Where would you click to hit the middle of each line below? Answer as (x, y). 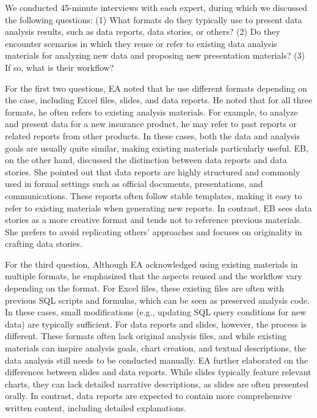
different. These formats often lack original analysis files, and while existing (146, 336)
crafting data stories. (44, 244)
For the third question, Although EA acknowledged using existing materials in (151, 264)
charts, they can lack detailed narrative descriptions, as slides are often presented (157, 383)
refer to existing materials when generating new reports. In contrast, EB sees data (158, 207)
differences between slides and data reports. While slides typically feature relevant (158, 372)
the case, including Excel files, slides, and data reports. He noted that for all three (159, 100)
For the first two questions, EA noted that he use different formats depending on (156, 88)
